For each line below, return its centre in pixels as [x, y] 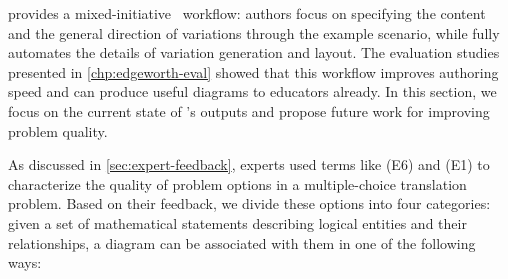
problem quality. [58, 130]
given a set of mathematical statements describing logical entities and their [237, 222]
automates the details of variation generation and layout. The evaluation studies [254, 52]
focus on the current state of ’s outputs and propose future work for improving [249, 110]
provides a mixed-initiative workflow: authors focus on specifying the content [247, 13]
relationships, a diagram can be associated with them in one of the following [242, 242]
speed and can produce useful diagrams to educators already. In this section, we [252, 91]
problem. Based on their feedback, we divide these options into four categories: [249, 203]
